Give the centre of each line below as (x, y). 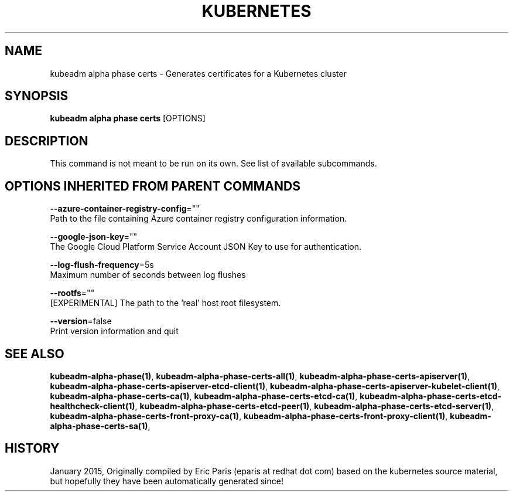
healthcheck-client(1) (93, 406)
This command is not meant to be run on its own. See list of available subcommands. (213, 164)
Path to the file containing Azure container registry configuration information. (199, 219)
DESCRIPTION (47, 141)
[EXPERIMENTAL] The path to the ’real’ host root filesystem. (165, 303)
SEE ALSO (35, 354)
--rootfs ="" (72, 293)
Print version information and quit (114, 331)
